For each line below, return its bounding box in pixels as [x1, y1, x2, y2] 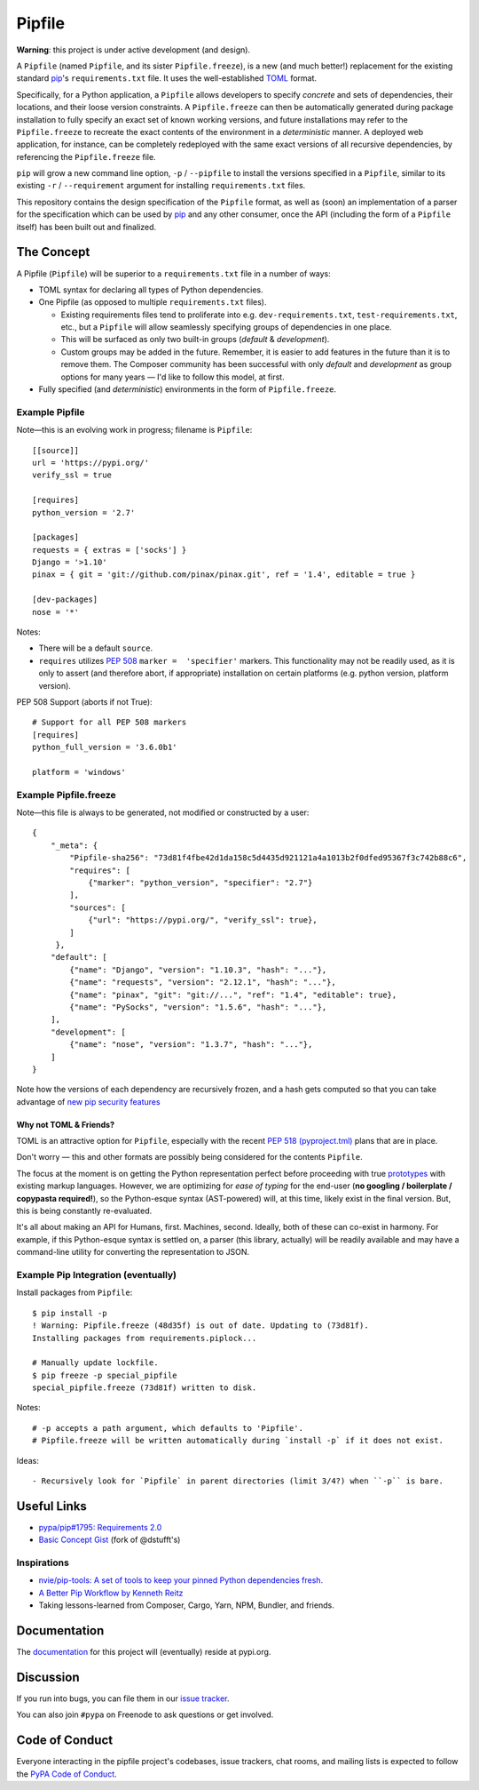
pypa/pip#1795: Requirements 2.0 [38, 1522, 162, 1532]
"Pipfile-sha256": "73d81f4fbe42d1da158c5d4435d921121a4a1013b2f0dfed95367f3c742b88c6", [69, 853, 467, 863]
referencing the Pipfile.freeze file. [16, 151, 156, 162]
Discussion [16, 1669, 80, 1684]
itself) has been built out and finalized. [16, 221, 157, 232]
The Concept [16, 244, 90, 260]
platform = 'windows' [32, 767, 126, 777]
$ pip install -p [32, 1307, 107, 1318]
